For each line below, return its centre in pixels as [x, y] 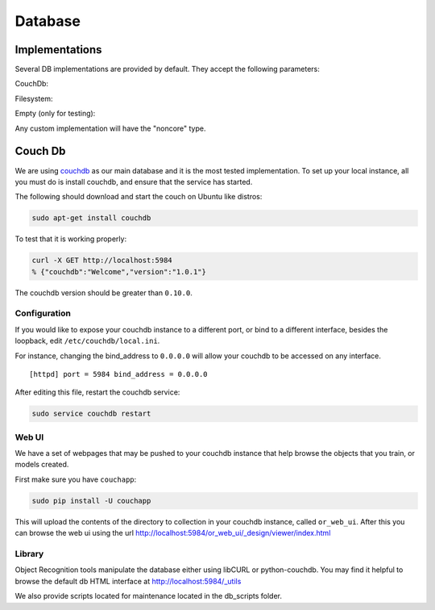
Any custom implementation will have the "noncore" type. [110, 128]
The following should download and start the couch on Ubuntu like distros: [139, 197]
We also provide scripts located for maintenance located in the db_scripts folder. [148, 596]
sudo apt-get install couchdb [91, 218]
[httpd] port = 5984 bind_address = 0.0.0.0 [119, 374]
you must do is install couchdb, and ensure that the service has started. [134, 182]
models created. [42, 465]
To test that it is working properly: [71, 239]
